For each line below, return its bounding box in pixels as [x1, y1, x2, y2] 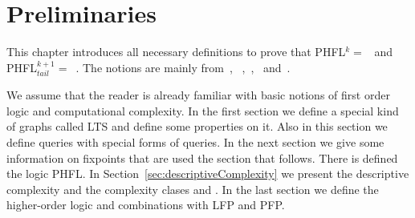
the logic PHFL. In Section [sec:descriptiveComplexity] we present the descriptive [6, 165, 409, 182]
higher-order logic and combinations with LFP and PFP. [6, 196, 285, 213]
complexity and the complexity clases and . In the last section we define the [6, 180, 379, 197]
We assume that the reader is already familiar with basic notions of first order [6, 87, 390, 103]
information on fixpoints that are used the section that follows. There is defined [6, 149, 398, 166]
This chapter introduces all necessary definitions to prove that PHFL [6, 43, 346, 60]
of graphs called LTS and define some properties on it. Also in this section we [6, 118, 388, 135]
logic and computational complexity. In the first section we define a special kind [6, 102, 399, 119]
